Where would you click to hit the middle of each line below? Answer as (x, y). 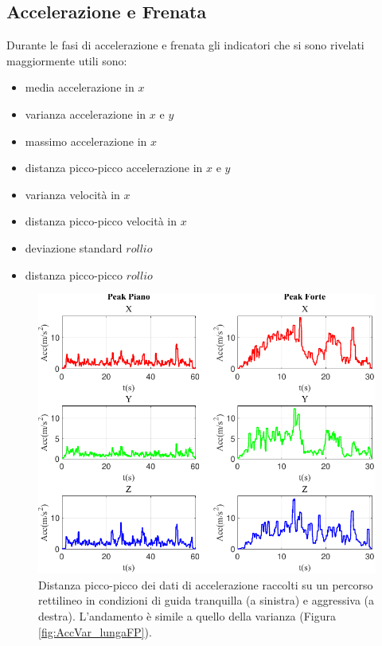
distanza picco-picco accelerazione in (114, 168)
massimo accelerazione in (86, 141)
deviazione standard (74, 247)
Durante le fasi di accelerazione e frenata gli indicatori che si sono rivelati (185, 45)
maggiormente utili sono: (67, 60)
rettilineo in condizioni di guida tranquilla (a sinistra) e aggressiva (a (207, 600)
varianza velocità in (72, 194)
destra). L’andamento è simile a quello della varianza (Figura (187, 615)
